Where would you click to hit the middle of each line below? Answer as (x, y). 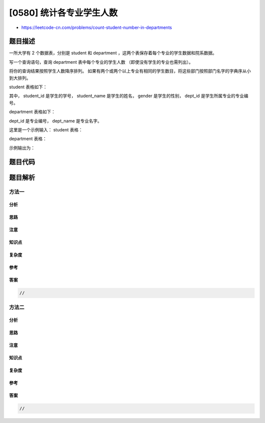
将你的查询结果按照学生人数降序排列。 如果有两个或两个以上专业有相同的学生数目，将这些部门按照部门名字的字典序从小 (130, 71)
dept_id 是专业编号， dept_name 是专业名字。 (55, 121)
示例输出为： (22, 148)
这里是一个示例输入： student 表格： (46, 129)
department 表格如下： (32, 112)
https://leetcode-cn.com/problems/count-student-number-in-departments (97, 27)
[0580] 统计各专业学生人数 (63, 13)
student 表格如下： (28, 87)
